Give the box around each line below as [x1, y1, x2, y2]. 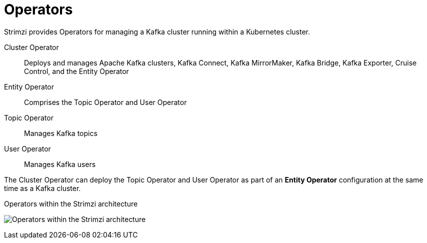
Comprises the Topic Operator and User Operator [24, 97, 187, 106]
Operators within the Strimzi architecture [4, 199, 138, 208]
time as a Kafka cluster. [4, 183, 81, 192]
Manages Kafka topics [24, 128, 97, 137]
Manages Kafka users [24, 159, 96, 168]
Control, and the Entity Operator [24, 66, 129, 75]
